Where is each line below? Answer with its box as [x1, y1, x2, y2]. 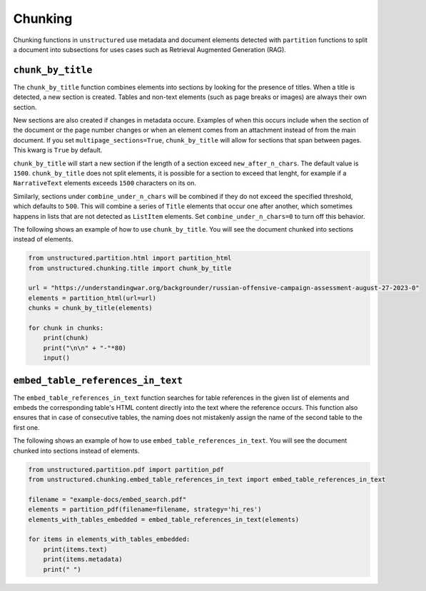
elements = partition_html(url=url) [28, 294, 157, 302]
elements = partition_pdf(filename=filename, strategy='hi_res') [28, 505, 262, 513]
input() [43, 354, 71, 362]
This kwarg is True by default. [13, 146, 103, 155]
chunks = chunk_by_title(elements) [28, 304, 153, 312]
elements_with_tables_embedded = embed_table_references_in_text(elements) [28, 515, 300, 523]
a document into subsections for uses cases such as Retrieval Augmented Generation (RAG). [13, 45, 287, 53]
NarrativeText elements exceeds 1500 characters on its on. [13, 179, 196, 187]
